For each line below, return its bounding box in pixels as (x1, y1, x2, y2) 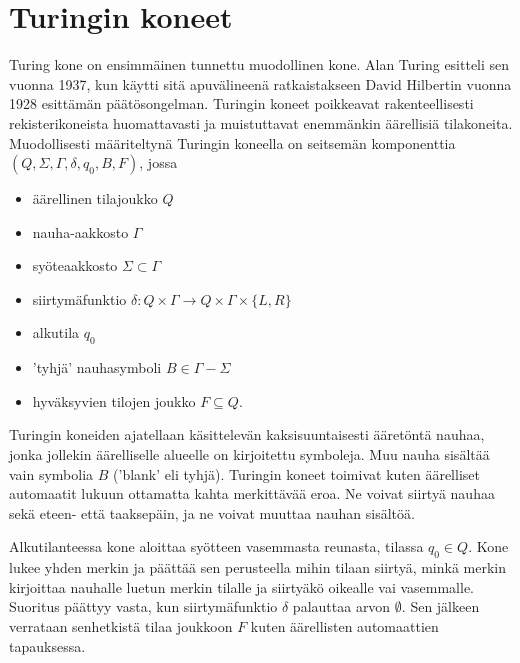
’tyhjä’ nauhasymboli (32, 357, 162, 378)
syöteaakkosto (32, 255, 118, 276)
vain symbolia (9, 463, 94, 484)
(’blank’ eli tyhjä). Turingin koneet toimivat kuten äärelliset (113, 463, 480, 484)
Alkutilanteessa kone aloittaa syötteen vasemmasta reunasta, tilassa (9, 536, 424, 557)
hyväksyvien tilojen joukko (32, 390, 196, 411)
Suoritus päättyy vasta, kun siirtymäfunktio (9, 596, 278, 617)
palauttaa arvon (292, 596, 391, 617)
